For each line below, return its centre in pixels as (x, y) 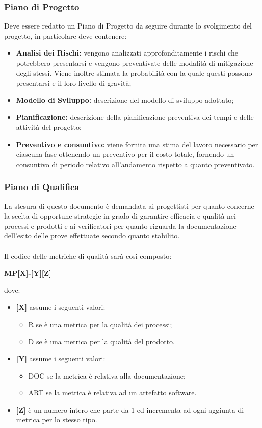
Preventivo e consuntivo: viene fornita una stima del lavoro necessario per (137, 144)
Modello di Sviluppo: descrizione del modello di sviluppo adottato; (125, 100)
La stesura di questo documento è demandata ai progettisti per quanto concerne (129, 206)
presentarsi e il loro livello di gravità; (74, 83)
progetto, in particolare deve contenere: (65, 35)
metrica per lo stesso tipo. (57, 420)
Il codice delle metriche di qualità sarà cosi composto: (88, 256)
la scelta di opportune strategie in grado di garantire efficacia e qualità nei (120, 216)
